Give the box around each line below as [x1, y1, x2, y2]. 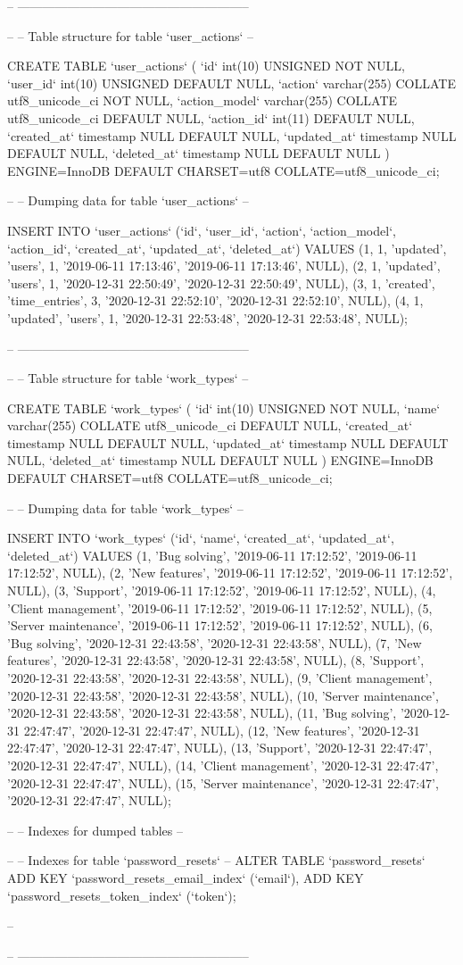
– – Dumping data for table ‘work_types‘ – [7, 498, 244, 517]
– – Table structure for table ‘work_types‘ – [7, 369, 249, 387]
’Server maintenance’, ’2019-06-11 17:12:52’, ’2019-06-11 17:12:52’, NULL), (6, [7, 616, 433, 635]
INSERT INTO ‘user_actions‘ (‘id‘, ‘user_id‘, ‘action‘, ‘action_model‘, [7, 220, 396, 239]
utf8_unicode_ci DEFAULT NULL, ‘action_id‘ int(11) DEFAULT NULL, [7, 108, 415, 127]
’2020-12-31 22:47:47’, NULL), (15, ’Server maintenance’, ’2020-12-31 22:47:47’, [7, 773, 439, 792]
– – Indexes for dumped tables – [7, 820, 183, 839]
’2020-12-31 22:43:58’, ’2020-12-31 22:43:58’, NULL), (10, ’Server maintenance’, [7, 686, 439, 704]
